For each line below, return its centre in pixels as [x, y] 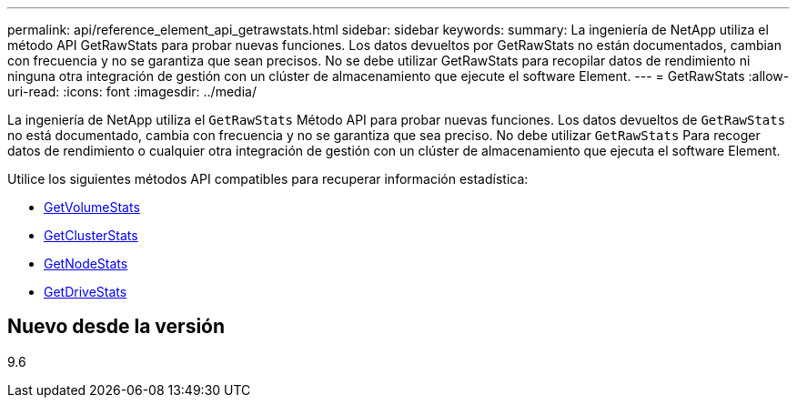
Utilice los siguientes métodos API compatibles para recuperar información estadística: [268, 179]
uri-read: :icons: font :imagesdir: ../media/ [132, 91]
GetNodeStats [86, 263]
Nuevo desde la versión [116, 327]
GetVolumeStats [92, 207]
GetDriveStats [86, 292]
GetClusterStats [91, 235]
